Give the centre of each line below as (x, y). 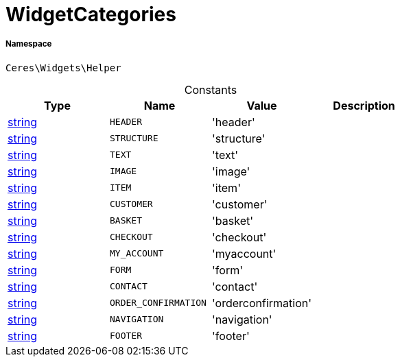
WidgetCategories (91, 14)
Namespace (29, 44)
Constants (211, 89)
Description (364, 105)
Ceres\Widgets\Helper (63, 68)
